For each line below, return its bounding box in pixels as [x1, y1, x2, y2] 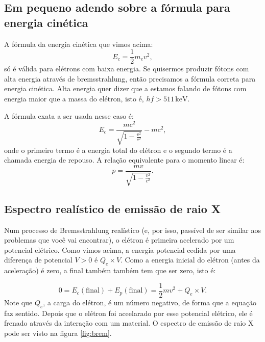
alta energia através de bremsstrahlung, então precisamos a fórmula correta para [4, 73, 256, 84]
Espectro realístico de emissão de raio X [4, 200, 221, 216]
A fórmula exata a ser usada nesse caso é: [4, 110, 134, 121]
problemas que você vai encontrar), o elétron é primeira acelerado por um [4, 234, 234, 245]
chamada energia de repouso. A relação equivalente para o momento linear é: [4, 154, 245, 165]
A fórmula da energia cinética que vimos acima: [4, 38, 153, 49]
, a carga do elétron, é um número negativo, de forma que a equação [43, 297, 257, 307]
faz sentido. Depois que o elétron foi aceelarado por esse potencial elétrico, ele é [4, 307, 253, 318]
